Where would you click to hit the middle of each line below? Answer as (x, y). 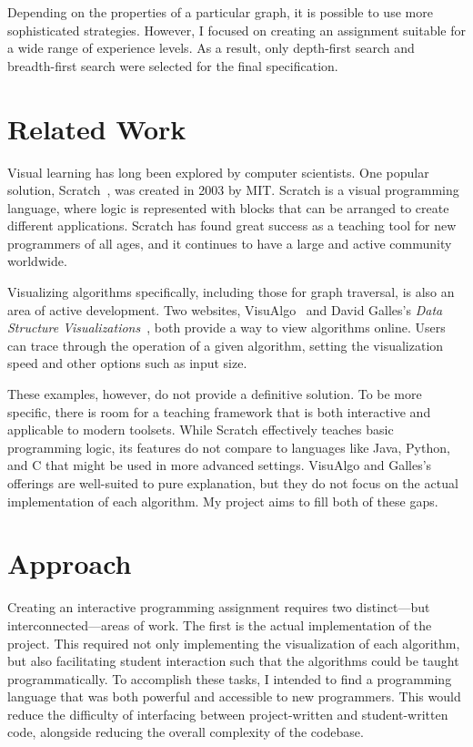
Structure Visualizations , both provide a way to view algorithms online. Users (226, 327)
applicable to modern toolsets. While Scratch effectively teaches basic (201, 430)
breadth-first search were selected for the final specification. (173, 65)
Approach (70, 563)
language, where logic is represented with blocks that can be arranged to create (228, 207)
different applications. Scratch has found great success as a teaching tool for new (232, 225)
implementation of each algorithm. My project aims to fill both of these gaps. (223, 501)
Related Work (97, 128)
